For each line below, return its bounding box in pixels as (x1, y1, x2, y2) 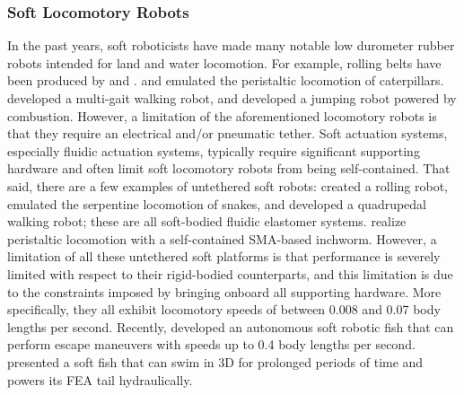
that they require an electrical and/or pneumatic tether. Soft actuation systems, (7, 124, 448, 143)
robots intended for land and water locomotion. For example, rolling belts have (7, 53, 442, 72)
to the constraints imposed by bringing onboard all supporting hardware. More (7, 282, 442, 301)
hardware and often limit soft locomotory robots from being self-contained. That (7, 159, 451, 178)
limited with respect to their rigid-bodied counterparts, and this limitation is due (7, 264, 453, 283)
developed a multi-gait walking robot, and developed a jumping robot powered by (7, 89, 457, 107)
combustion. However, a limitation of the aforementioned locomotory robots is (7, 106, 437, 125)
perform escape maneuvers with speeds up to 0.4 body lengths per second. (7, 335, 416, 354)
